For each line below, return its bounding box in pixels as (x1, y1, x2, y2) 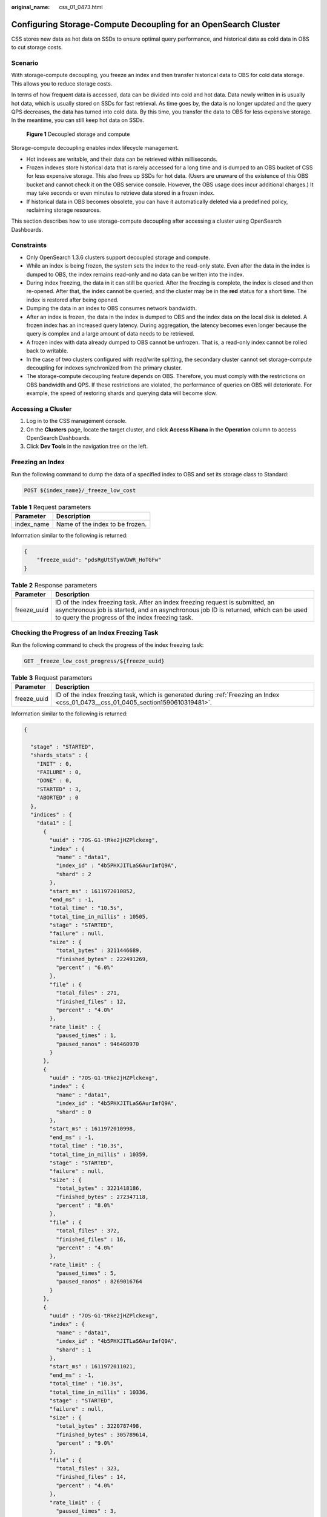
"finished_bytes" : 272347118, (55, 1193, 149, 1200)
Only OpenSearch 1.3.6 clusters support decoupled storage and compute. (26, 254, 210, 261)
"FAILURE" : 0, (36, 769, 82, 776)
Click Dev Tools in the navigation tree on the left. (26, 443, 148, 450)
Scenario (11, 59, 39, 67)
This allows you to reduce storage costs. (11, 79, 113, 87)
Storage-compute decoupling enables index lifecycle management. (11, 144, 179, 152)
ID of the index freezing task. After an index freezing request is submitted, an (55, 598, 275, 606)
